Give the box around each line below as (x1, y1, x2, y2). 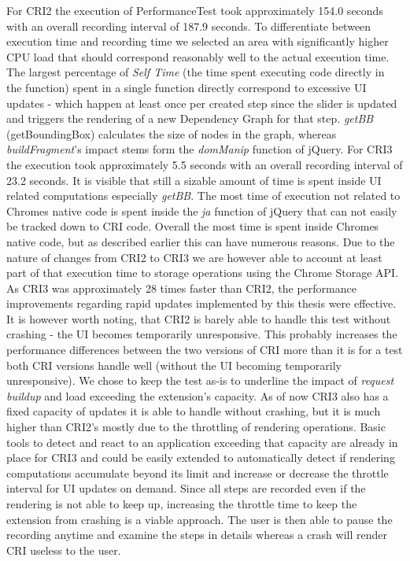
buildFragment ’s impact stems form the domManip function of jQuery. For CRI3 (6, 141, 393, 157)
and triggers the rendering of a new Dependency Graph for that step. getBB (6, 110, 374, 127)
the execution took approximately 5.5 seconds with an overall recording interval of (6, 156, 403, 172)
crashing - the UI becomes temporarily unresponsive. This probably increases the (6, 326, 397, 342)
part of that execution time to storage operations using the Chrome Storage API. (6, 264, 399, 281)
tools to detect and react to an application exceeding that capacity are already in (6, 434, 398, 450)
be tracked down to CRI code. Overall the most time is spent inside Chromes (6, 218, 379, 234)
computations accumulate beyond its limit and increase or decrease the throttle (6, 464, 389, 481)
